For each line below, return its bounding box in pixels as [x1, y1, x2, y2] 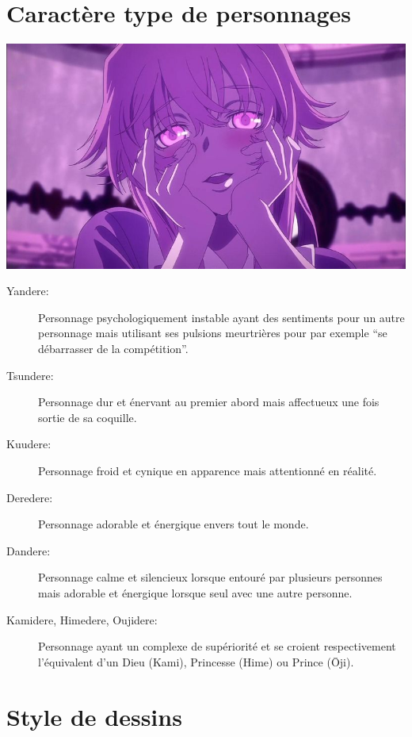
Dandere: [6, 542, 51, 559]
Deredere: [6, 489, 53, 505]
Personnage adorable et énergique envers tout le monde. [38, 516, 309, 532]
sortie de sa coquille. [38, 409, 137, 425]
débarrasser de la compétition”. [38, 340, 189, 356]
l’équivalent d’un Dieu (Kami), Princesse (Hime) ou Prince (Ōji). [38, 653, 354, 670]
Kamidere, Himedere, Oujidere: [6, 611, 158, 628]
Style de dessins [6, 700, 182, 732]
